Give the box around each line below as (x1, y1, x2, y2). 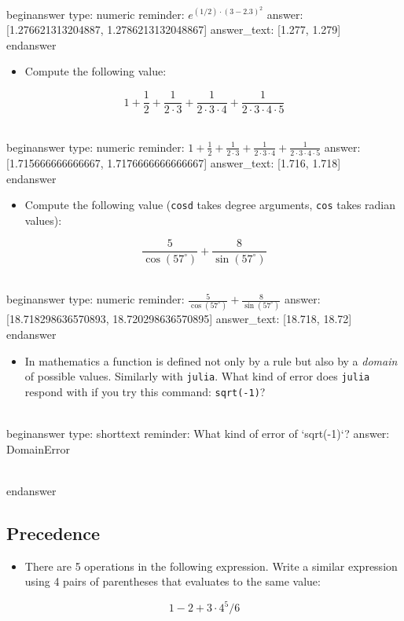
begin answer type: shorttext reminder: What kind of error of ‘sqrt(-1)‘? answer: (6, 425, 390, 442)
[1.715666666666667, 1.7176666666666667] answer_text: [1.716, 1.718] (6, 155, 341, 171)
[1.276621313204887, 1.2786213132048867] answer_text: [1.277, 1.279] (6, 21, 341, 38)
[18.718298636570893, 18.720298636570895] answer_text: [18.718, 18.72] (6, 310, 352, 327)
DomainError (6, 440, 71, 457)
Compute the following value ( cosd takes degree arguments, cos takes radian (24, 197, 396, 213)
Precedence (6, 520, 101, 545)
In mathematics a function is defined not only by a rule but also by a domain (24, 352, 398, 369)
